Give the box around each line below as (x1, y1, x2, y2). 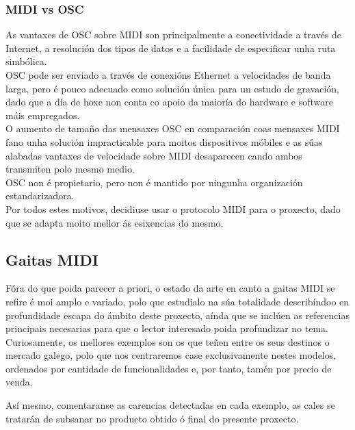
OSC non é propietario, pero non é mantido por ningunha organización (5, 175, 303, 189)
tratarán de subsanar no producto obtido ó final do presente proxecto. (5, 411, 299, 425)
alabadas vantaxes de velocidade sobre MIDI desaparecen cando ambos (5, 148, 302, 162)
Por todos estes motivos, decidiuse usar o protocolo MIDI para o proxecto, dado (5, 201, 341, 216)
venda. (5, 375, 33, 389)
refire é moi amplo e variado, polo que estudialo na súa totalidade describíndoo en (5, 294, 350, 308)
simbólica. (5, 54, 47, 68)
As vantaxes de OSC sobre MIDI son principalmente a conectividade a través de (5, 27, 342, 42)
